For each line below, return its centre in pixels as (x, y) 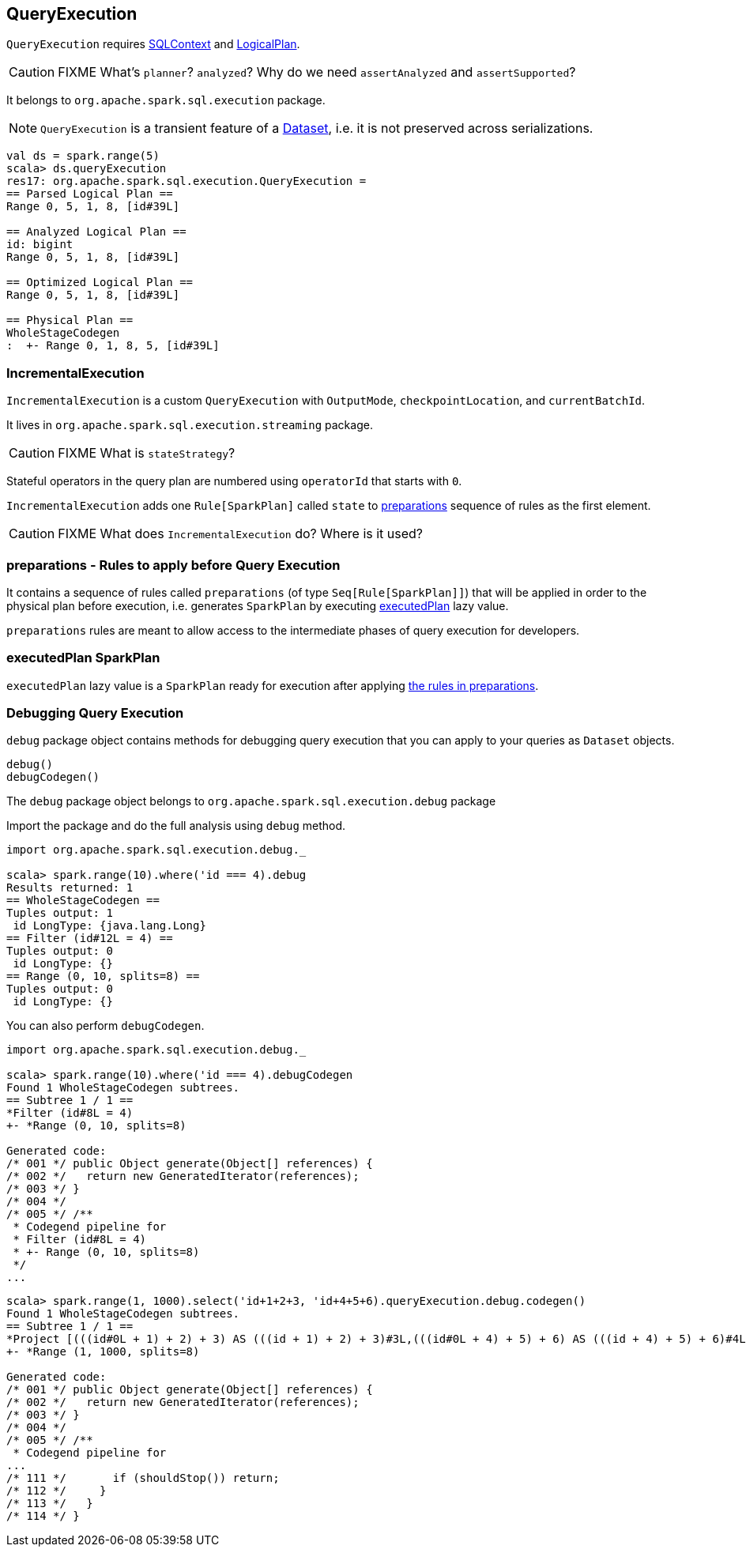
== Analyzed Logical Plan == (96, 232)
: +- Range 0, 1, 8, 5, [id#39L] (113, 346)
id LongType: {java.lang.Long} (109, 926)
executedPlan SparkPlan (83, 658)
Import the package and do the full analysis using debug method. (176, 826)
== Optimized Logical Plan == (100, 283)
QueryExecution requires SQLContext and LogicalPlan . (153, 44)
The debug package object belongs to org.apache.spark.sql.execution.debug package (251, 801)
